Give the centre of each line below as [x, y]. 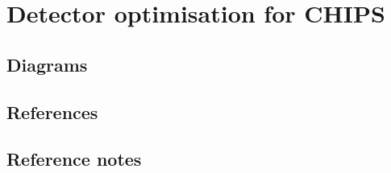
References [52, 111]
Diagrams [47, 64]
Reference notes [74, 159]
